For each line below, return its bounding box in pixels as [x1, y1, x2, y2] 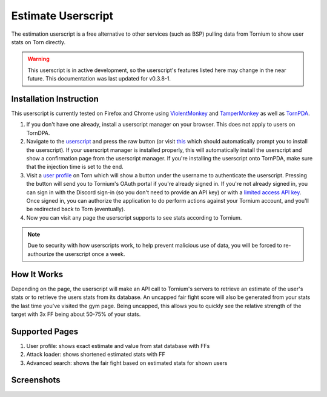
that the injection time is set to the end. [26, 163, 124, 171]
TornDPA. [26, 129, 50, 136]
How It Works [11, 269, 64, 280]
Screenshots [11, 375, 61, 386]
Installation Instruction [11, 94, 99, 104]
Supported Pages [11, 326, 79, 336]
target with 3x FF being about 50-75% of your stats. [11, 310, 141, 318]
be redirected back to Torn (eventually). [26, 206, 125, 213]
